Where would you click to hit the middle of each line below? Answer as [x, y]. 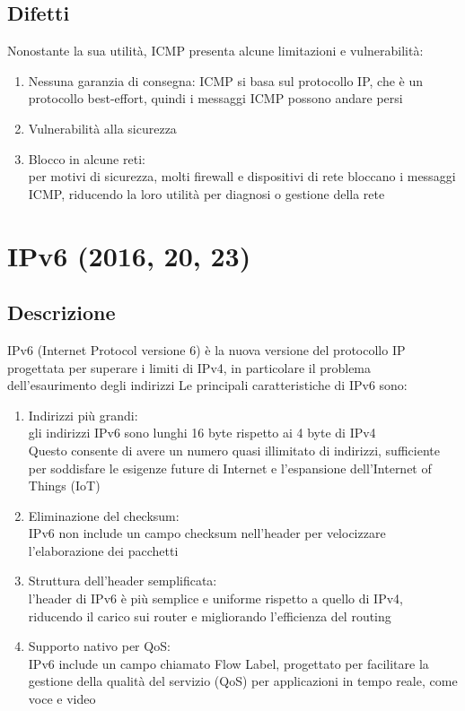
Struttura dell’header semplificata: [123, 581]
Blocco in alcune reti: [87, 158]
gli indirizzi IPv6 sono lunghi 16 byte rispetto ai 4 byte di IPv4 [202, 433]
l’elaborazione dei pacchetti [103, 550]
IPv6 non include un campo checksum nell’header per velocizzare [207, 533]
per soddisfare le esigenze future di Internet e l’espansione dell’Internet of [230, 468]
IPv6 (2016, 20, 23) [129, 255]
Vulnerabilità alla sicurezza [102, 128]
